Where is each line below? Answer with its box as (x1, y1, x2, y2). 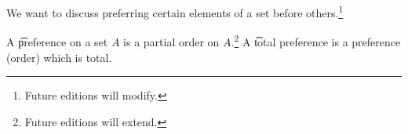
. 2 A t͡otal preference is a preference (231, 31, 401, 49)
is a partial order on (123, 33, 220, 49)
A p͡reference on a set (6, 33, 108, 49)
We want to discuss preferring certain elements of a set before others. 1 (6, 2, 344, 20)
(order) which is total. (6, 49, 112, 65)
